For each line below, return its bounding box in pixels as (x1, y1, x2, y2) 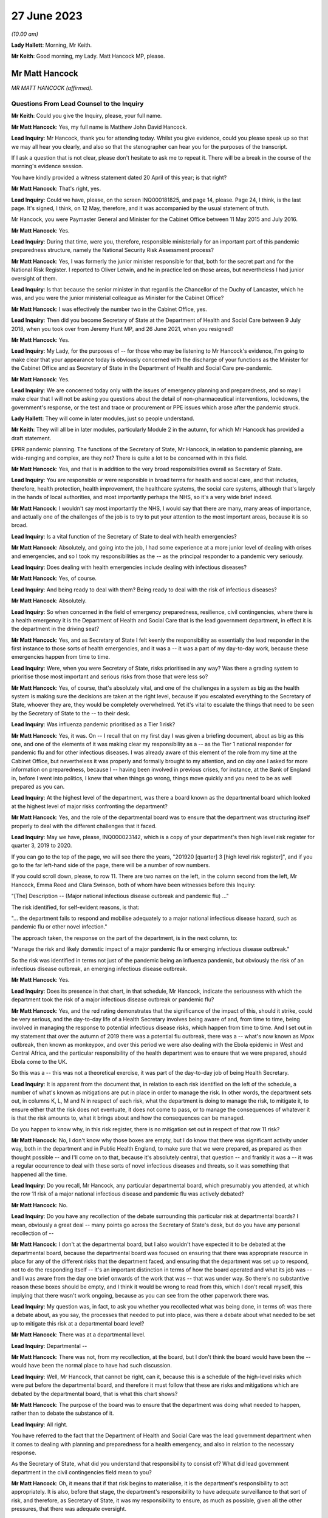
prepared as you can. (11, 783, 65, 790)
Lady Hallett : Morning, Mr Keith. (11, 41, 92, 49)
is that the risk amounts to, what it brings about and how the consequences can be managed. (11, 1114, 245, 1121)
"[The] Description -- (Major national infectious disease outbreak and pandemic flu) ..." (11, 893, 229, 900)
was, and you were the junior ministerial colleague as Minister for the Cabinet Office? (11, 294, 224, 302)
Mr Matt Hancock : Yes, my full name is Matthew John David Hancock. (11, 123, 188, 131)
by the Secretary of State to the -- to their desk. (11, 709, 131, 716)
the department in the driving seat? (11, 625, 100, 633)
